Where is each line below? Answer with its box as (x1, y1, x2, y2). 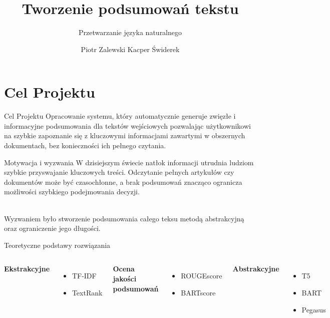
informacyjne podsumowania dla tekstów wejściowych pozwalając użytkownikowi (4, 120, 251, 131)
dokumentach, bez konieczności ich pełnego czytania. (4, 140, 166, 151)
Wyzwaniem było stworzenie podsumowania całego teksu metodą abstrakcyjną (4, 213, 244, 223)
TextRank (72, 287, 103, 297)
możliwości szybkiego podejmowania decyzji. (4, 186, 140, 197)
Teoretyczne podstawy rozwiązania (4, 239, 111, 250)
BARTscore (181, 287, 216, 297)
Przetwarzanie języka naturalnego (78, 27, 182, 38)
